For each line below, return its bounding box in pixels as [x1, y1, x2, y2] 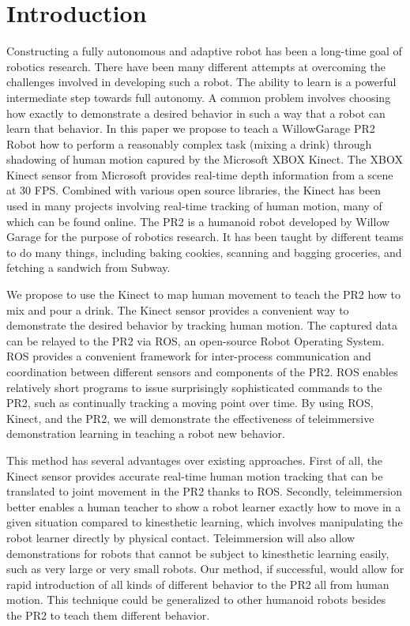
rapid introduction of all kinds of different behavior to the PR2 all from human [6, 575, 389, 592]
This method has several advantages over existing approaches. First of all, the [6, 451, 383, 468]
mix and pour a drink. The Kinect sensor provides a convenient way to [6, 301, 349, 318]
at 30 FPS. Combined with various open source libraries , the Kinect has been [6, 182, 382, 198]
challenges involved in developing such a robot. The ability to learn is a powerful [6, 74, 397, 90]
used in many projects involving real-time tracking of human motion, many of [6, 198, 382, 214]
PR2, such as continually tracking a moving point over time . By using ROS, [6, 394, 374, 411]
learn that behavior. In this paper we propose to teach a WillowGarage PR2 [6, 120, 375, 137]
